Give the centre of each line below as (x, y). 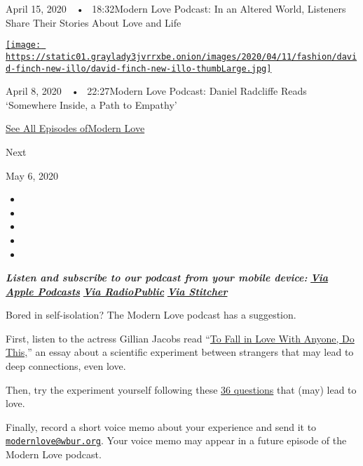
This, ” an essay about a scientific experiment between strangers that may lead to (180, 352)
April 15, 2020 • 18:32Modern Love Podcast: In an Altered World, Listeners (176, 8)
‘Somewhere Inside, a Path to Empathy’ (91, 104)
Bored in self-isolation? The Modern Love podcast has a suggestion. (151, 315)
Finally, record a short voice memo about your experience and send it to (161, 426)
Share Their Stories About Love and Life (94, 22)
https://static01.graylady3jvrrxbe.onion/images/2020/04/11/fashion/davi (181, 56)
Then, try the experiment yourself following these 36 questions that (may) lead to (181, 389)
